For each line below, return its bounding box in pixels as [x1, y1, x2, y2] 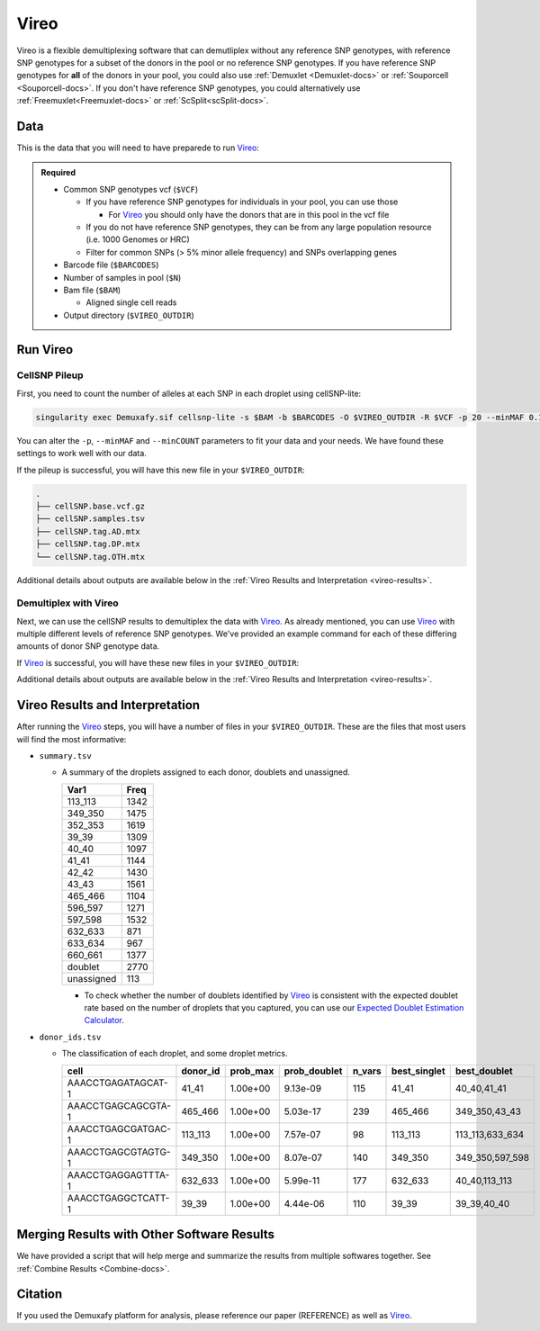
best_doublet [454, 1065, 513, 1077]
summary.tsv [39, 751, 92, 760]
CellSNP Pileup [16, 369, 85, 382]
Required [40, 167, 76, 178]
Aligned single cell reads [85, 297, 177, 308]
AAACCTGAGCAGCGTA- [67, 1099, 171, 1111]
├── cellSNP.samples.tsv [35, 514, 146, 524]
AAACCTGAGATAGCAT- [67, 1076, 168, 1089]
